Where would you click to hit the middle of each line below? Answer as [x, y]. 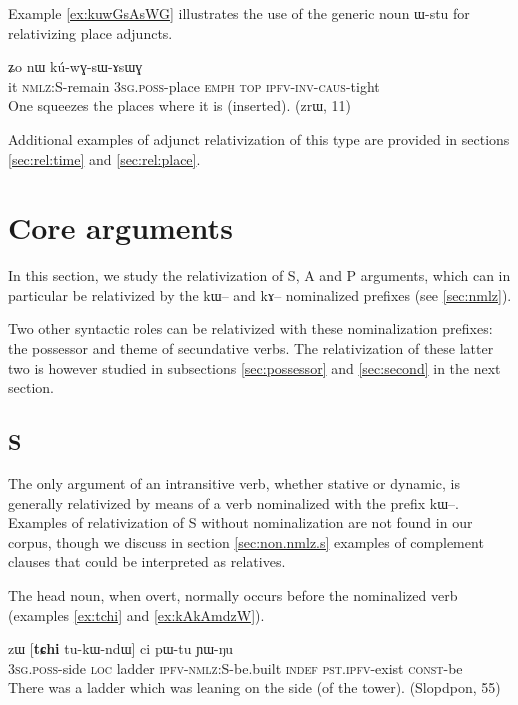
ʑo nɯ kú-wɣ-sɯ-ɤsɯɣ [75, 66]
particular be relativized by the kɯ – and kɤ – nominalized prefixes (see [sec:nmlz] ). [260, 294]
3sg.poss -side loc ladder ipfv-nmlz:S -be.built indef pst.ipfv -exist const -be [235, 667]
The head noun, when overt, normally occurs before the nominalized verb [233, 595]
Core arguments [120, 227]
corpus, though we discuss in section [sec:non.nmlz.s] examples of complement [246, 541]
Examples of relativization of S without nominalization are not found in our [240, 522]
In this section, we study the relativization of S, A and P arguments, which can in [259, 275]
